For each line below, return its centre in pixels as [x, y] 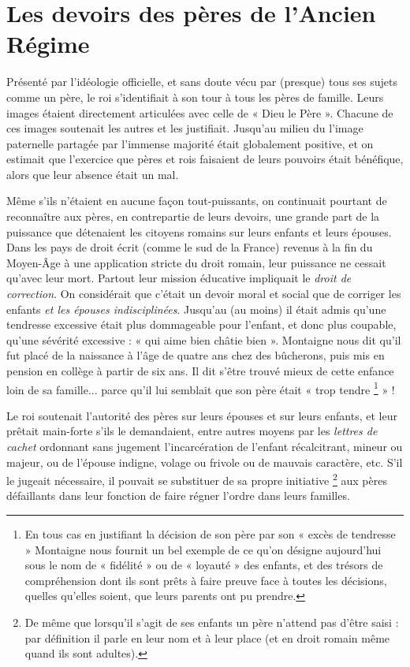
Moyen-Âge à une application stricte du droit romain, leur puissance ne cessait [196, 262]
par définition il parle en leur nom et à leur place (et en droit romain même [207, 637]
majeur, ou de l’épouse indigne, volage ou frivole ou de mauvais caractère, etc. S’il [205, 462]
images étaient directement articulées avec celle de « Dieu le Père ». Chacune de [200, 112]
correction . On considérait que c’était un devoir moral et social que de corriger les [204, 294]
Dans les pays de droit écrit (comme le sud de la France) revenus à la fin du [190, 247]
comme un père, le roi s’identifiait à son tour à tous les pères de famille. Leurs [195, 97]
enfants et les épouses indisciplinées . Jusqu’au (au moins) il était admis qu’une [196, 309]
